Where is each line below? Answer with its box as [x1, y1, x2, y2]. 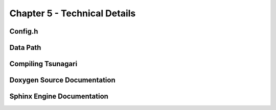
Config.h [9, 27, 38, 36]
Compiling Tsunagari [9, 60, 78, 68]
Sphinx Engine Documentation [9, 92, 108, 101]
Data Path [9, 43, 41, 52]
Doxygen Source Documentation [9, 76, 116, 85]
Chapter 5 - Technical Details [9, 8, 136, 19]
